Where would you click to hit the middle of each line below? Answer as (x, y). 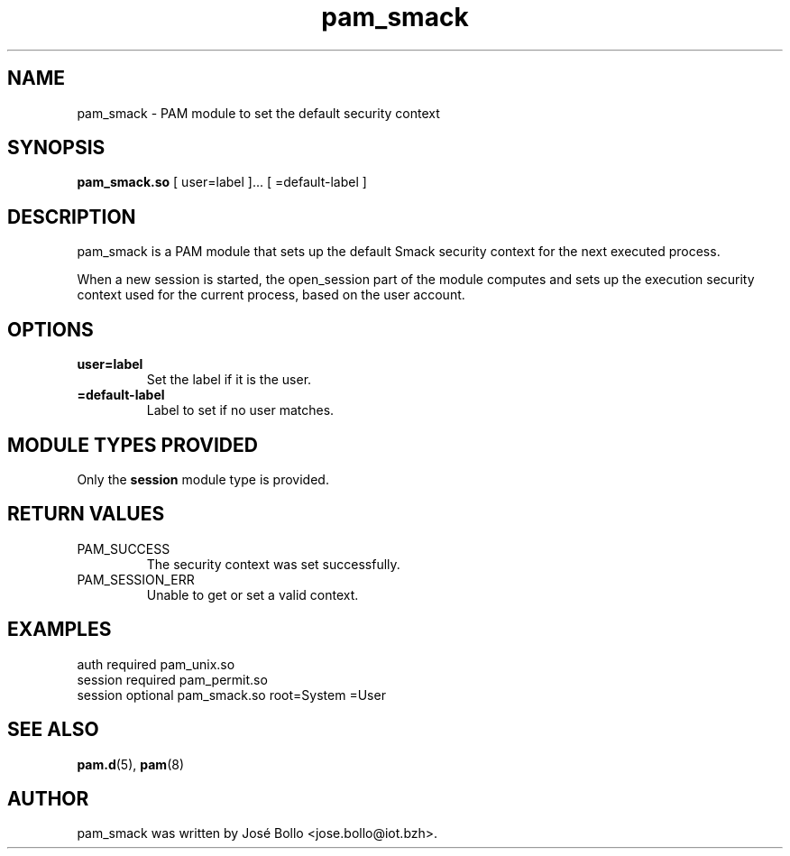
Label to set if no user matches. (240, 410)
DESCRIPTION (72, 216)
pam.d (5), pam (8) (131, 764)
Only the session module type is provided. (203, 479)
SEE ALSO (53, 730)
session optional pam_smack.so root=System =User (231, 695)
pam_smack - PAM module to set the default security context (258, 113)
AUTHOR (48, 798)
